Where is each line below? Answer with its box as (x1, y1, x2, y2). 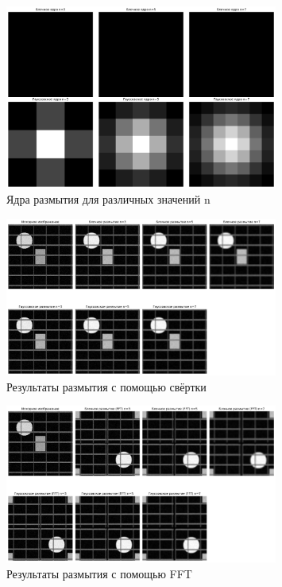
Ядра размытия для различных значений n (6, 191, 211, 208)
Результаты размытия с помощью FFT (6, 566, 192, 581)
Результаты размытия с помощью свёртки (6, 378, 207, 395)
